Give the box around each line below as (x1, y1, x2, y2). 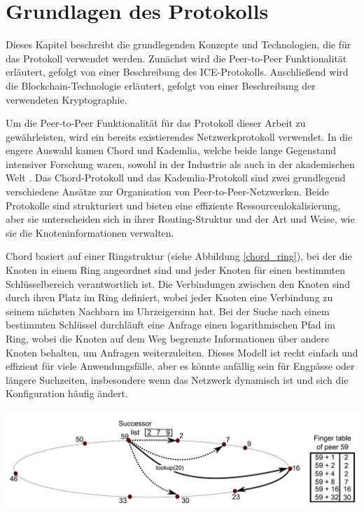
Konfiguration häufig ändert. (6, 386, 128, 401)
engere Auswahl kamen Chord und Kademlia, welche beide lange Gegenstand (6, 143, 337, 158)
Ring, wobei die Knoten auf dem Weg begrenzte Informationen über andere (6, 331, 329, 345)
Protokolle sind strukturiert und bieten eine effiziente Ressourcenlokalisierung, (6, 198, 341, 212)
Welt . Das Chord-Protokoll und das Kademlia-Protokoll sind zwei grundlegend (6, 170, 346, 185)
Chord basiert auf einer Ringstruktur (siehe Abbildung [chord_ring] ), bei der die (6, 249, 352, 263)
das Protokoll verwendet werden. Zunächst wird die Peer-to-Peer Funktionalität (6, 50, 347, 65)
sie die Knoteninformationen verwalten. (6, 225, 174, 240)
